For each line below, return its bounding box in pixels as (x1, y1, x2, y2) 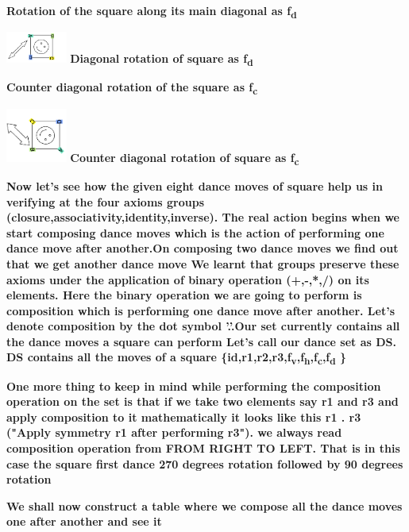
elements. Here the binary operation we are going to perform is (6, 287, 362, 303)
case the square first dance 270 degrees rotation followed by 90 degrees (6, 455, 403, 472)
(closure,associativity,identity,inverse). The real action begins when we (6, 209, 399, 226)
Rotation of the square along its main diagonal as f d (6, 2, 297, 21)
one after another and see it (6, 513, 162, 530)
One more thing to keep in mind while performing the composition (6, 377, 381, 394)
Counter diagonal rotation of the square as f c (6, 79, 258, 98)
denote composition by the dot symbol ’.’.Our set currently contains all (6, 318, 400, 334)
